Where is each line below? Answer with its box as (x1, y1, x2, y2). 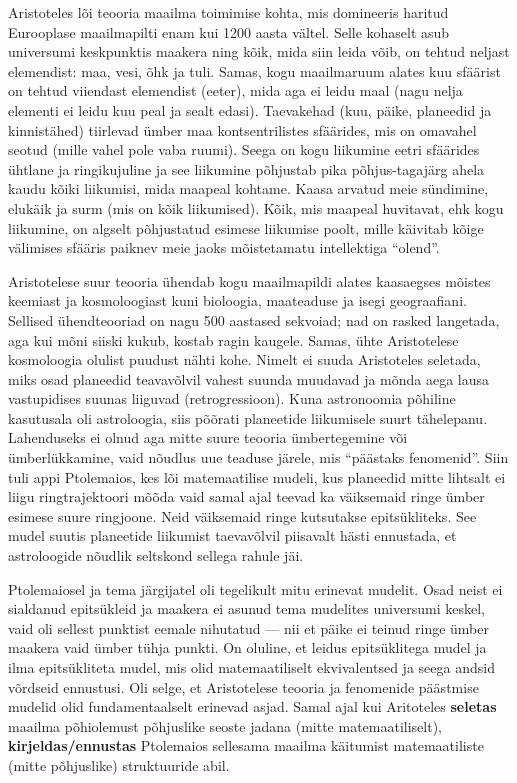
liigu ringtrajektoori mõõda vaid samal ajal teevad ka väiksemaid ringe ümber (8, 486, 485, 507)
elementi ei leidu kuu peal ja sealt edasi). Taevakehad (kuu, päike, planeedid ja (8, 99, 492, 120)
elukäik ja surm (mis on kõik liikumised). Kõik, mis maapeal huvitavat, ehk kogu (8, 197, 504, 218)
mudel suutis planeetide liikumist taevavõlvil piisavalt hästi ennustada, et (8, 525, 457, 546)
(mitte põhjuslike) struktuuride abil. (8, 754, 230, 775)
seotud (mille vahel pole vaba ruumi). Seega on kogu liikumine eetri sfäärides (8, 139, 480, 160)
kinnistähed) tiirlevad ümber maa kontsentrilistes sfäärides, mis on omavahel (8, 119, 477, 140)
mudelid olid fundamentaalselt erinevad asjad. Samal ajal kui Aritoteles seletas (8, 696, 497, 717)
